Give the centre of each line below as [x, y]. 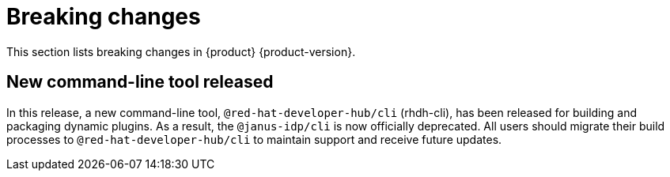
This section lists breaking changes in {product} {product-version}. [181, 51]
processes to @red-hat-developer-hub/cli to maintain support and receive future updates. [254, 139]
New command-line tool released [140, 82]
